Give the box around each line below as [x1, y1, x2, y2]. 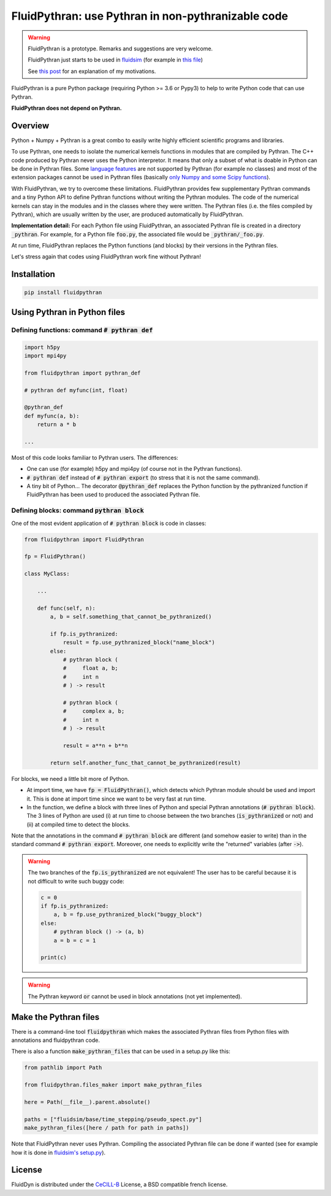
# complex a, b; [63, 708, 125, 715]
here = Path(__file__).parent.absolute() [24, 1098, 151, 1105]
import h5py [24, 344, 61, 351]
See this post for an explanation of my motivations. [28, 68, 156, 75]
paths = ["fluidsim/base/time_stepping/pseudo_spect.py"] [24, 1116, 202, 1123]
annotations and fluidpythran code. [11, 1036, 101, 1044]
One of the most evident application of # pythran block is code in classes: [11, 519, 207, 527]
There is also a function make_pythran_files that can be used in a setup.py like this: [11, 1047, 230, 1055]
